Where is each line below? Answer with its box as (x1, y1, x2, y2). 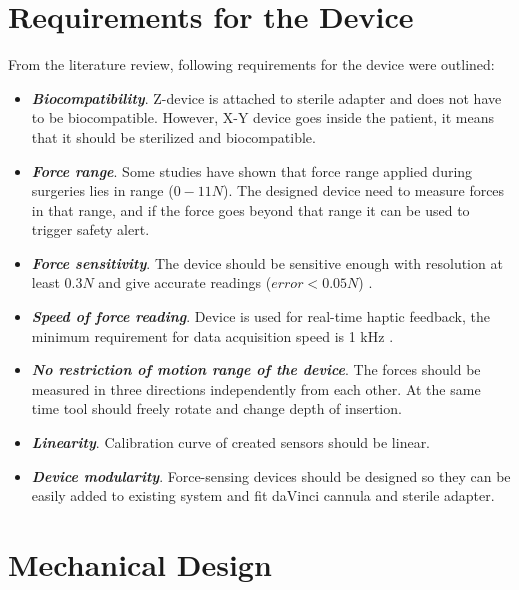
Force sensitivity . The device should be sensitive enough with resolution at (31, 252, 503, 273)
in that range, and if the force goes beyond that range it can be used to (31, 199, 470, 220)
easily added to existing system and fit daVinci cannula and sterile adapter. (31, 485, 495, 506)
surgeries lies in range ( (31, 180, 174, 201)
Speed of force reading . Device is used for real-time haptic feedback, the (31, 306, 490, 327)
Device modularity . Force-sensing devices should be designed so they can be (31, 465, 511, 486)
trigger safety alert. (31, 219, 150, 240)
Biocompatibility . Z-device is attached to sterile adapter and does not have (31, 87, 502, 108)
